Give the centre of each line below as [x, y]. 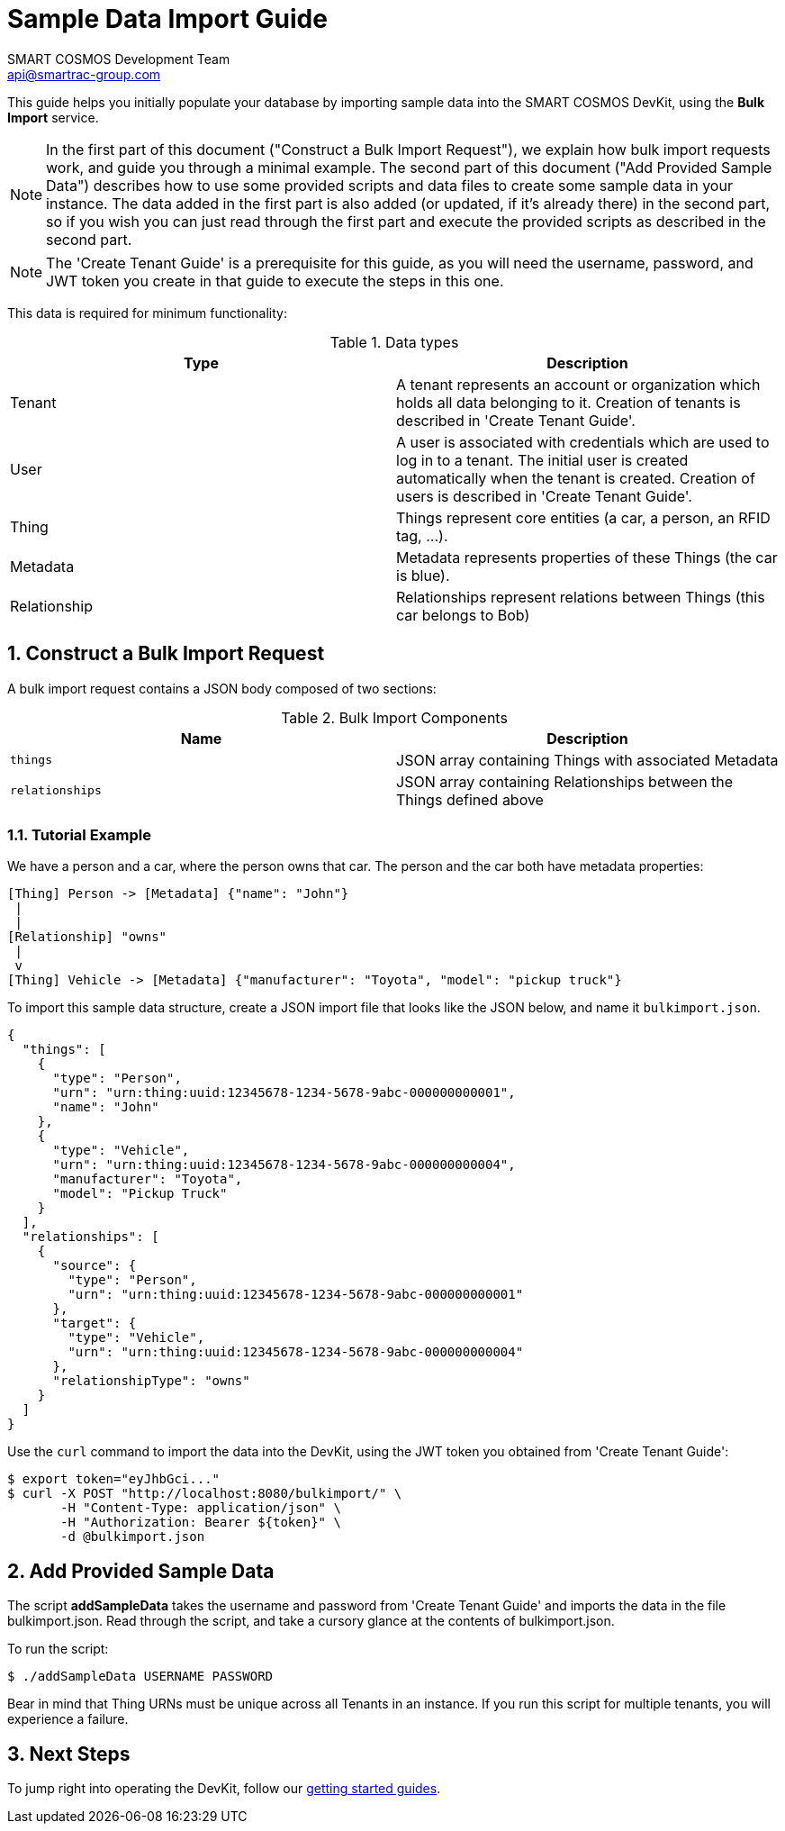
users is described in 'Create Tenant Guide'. [544, 496]
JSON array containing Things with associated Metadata [587, 760]
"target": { [95, 1323]
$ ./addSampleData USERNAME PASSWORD [140, 1677]
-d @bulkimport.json [133, 1537]
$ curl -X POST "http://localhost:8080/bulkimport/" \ [205, 1494]
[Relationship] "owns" [87, 937]
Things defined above [470, 799]
